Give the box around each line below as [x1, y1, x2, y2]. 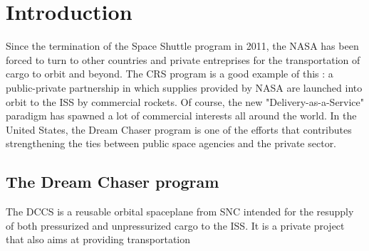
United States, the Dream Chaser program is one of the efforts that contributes [6, 122, 352, 137]
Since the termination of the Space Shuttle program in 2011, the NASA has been [6, 38, 359, 53]
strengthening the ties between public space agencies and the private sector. [6, 136, 337, 151]
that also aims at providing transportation [6, 232, 190, 247]
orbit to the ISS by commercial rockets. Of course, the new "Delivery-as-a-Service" [6, 94, 365, 109]
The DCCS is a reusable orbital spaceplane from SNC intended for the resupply [6, 204, 354, 219]
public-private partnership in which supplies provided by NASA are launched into [6, 80, 363, 95]
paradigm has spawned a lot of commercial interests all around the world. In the [6, 108, 357, 123]
